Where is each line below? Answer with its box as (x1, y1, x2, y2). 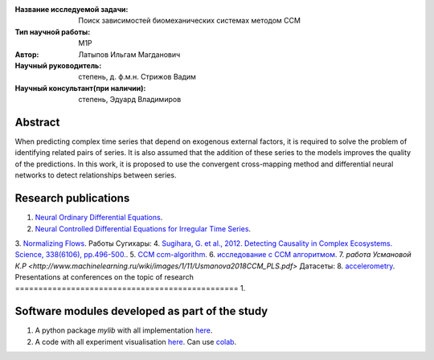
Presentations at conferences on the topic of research (14, 272, 194, 282)
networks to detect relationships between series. (14, 170, 177, 180)
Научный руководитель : (14, 60, 102, 70)
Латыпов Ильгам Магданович (78, 49, 181, 59)
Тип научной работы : (14, 27, 91, 36)
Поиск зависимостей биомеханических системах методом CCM (78, 16, 301, 26)
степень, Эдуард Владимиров (78, 95, 182, 104)
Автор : (14, 49, 39, 59)
